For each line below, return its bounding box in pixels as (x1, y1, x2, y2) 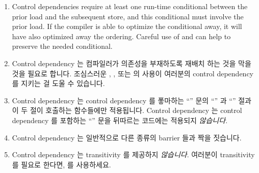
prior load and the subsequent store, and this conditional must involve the (12, 11, 244, 21)
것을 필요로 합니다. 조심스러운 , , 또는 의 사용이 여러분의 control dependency (12, 68, 253, 78)
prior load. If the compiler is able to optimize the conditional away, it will (12, 21, 242, 32)
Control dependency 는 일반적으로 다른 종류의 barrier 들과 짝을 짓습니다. (12, 132, 242, 142)
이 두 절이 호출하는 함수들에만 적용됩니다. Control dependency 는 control (12, 105, 242, 116)
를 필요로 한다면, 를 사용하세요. (12, 159, 111, 169)
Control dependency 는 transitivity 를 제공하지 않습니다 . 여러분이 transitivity (12, 149, 255, 160)
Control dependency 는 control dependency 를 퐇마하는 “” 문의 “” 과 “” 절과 (12, 95, 251, 105)
